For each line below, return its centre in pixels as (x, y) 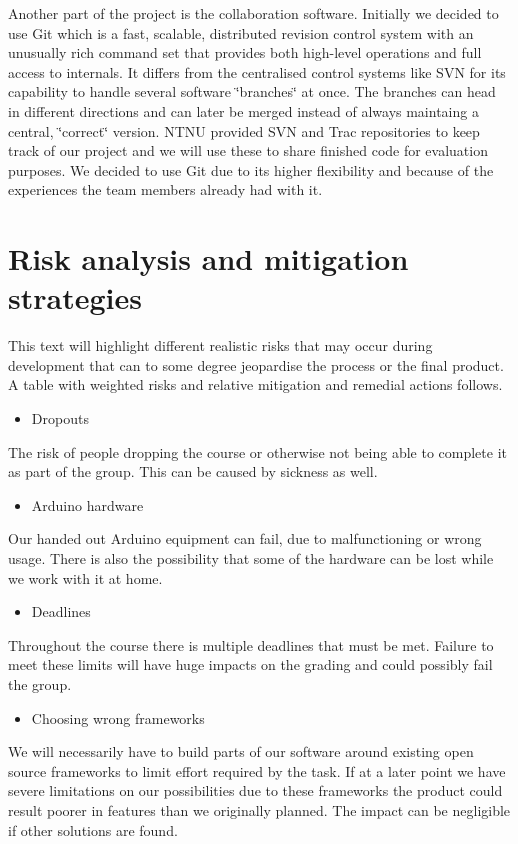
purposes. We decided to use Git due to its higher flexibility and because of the (251, 169)
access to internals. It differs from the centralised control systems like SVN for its (257, 71)
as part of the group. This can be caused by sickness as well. (193, 471)
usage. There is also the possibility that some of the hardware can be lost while (251, 558)
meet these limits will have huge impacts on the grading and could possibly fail (250, 664)
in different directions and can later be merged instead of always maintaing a (243, 110)
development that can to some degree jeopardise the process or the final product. (256, 364)
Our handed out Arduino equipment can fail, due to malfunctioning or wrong (245, 538)
